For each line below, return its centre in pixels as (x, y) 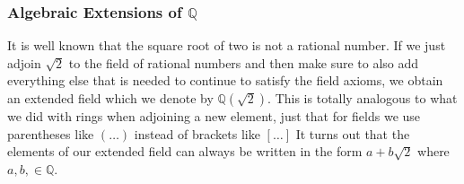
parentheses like (51, 133)
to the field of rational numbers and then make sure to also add (244, 62)
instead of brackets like (197, 133)
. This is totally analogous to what (363, 98)
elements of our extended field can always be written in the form (185, 151)
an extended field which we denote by (110, 98)
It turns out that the (353, 133)
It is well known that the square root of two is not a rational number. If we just (227, 45)
